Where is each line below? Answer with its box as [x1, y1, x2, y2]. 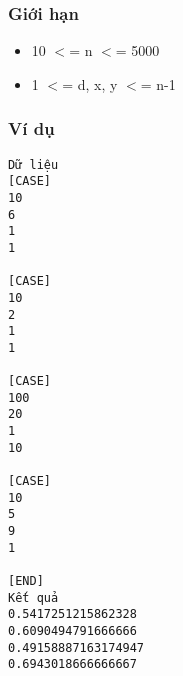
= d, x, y [62, 73, 118, 94]
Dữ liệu [8, 157, 59, 172]
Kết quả [8, 590, 59, 605]
